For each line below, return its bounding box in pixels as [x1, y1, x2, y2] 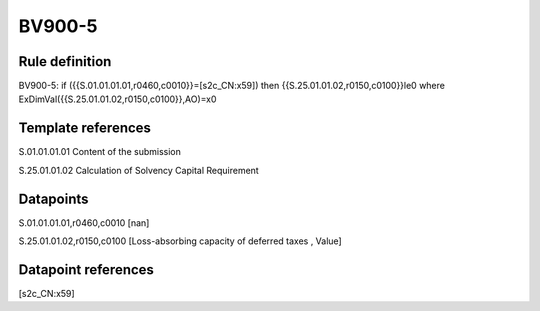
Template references [18, 120, 152, 137]
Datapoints [18, 190, 89, 207]
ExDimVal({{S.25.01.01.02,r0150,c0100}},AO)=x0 [18, 93, 217, 105]
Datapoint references [18, 261, 155, 278]
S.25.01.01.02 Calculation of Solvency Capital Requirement [18, 164, 259, 176]
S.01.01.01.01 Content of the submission [18, 146, 182, 158]
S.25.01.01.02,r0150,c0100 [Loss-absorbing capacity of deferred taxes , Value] [18, 235, 342, 247]
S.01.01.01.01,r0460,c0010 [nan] [18, 216, 150, 229]
